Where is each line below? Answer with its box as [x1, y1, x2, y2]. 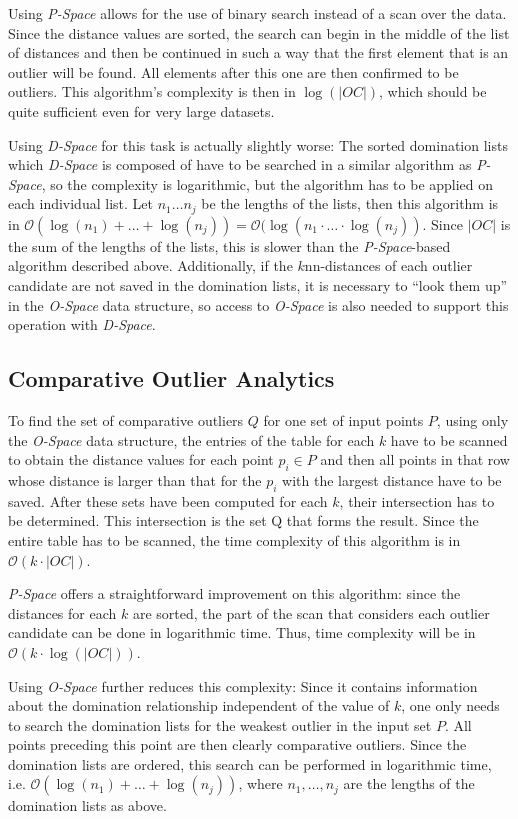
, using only [436, 409, 509, 430]
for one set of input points [263, 409, 424, 430]
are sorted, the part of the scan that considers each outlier [132, 602, 490, 623]
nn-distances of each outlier [304, 255, 473, 276]
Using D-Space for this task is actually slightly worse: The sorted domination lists [8, 134, 508, 155]
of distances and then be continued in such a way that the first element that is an [8, 42, 509, 63]
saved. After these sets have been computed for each [8, 490, 328, 511]
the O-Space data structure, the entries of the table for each [8, 429, 375, 450]
